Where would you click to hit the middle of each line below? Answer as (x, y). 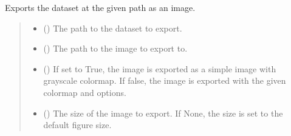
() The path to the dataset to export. (113, 28)
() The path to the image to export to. (115, 48)
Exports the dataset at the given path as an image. (100, 7)
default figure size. (77, 125)
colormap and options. (85, 92)
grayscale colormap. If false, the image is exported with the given (165, 80)
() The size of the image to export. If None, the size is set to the (163, 113)
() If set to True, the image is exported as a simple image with (160, 68)
